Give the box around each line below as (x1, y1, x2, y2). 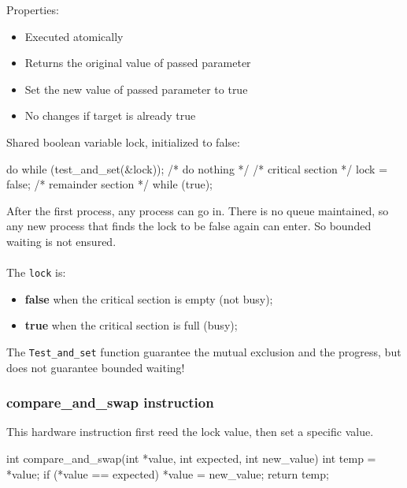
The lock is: (6, 264, 66, 281)
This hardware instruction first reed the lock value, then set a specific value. (6, 423, 374, 440)
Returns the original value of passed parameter (24, 54, 251, 71)
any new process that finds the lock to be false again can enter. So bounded (6, 218, 372, 234)
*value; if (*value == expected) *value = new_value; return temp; (6, 465, 329, 482)
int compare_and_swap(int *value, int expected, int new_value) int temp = (6, 450, 376, 467)
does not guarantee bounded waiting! (6, 359, 185, 375)
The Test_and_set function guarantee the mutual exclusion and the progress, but (6, 343, 401, 359)
